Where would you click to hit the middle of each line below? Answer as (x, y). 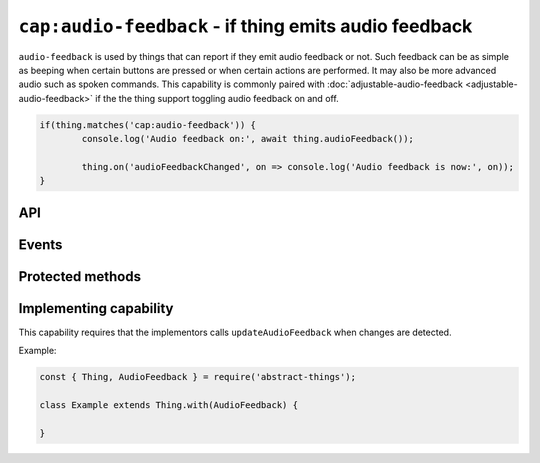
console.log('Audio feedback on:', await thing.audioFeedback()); (248, 139)
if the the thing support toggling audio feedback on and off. (217, 98)
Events (40, 244)
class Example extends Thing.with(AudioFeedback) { (169, 404)
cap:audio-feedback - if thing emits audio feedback (245, 26)
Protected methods (80, 276)
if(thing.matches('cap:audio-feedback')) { (148, 124)
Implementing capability (96, 308)
